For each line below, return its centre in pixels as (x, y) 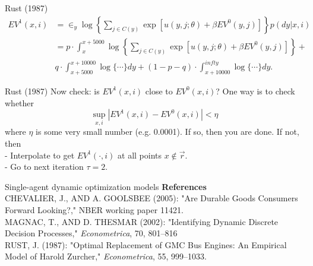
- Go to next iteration (44, 167)
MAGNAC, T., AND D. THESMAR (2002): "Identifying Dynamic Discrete (142, 221)
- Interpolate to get (40, 155)
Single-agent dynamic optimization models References (106, 186)
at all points (140, 155)
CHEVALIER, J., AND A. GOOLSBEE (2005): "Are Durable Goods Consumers (151, 198)
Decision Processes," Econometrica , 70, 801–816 (91, 233)
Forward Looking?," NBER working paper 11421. (94, 209)
